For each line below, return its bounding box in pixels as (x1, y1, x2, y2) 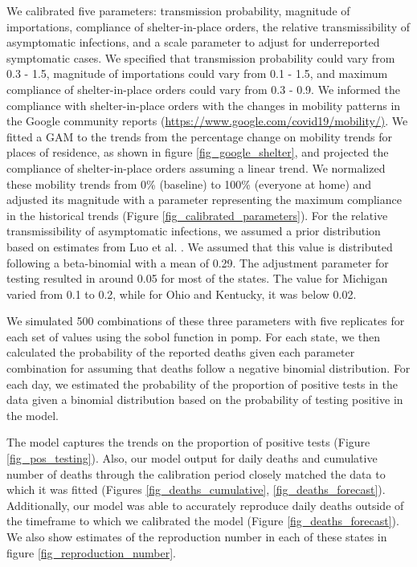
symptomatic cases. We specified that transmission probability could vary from (6, 49, 395, 66)
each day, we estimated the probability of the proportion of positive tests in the (6, 375, 398, 392)
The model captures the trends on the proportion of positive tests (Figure (6, 434, 370, 451)
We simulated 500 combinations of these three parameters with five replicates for (6, 312, 405, 329)
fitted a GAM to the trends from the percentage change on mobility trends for (6, 128, 392, 145)
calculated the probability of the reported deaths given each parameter (6, 344, 355, 361)
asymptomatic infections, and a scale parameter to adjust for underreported (6, 34, 380, 51)
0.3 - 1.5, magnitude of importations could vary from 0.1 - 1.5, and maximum (6, 65, 388, 82)
